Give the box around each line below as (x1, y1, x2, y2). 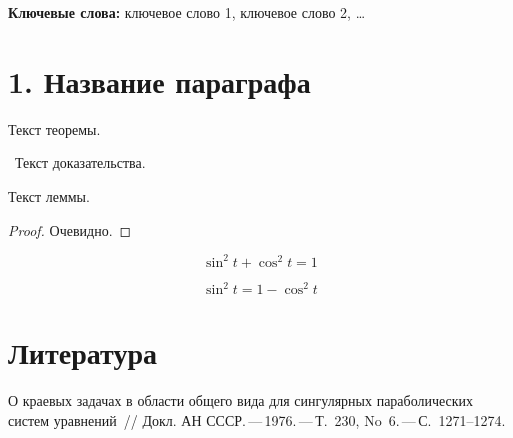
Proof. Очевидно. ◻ (8, 219, 132, 240)
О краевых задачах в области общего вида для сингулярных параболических (8, 390, 474, 411)
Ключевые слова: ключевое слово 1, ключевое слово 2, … (8, 2, 366, 22)
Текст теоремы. (8, 118, 101, 139)
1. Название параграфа (8, 60, 311, 101)
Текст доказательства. (14, 152, 146, 173)
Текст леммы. (8, 185, 90, 206)
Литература (8, 332, 157, 373)
